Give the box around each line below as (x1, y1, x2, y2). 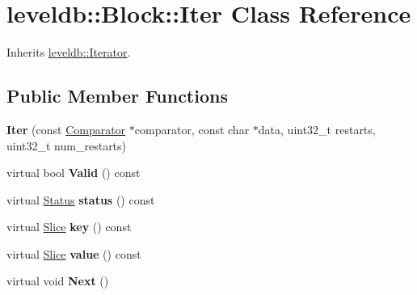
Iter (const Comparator (6, 120, 126, 137)
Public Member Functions (6, 83, 228, 108)
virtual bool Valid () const (6, 164, 141, 181)
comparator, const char (134, 120, 250, 137)
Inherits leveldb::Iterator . (6, 44, 131, 61)
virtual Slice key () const (6, 218, 132, 235)
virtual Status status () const (6, 191, 155, 208)
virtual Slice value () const (6, 245, 141, 262)
